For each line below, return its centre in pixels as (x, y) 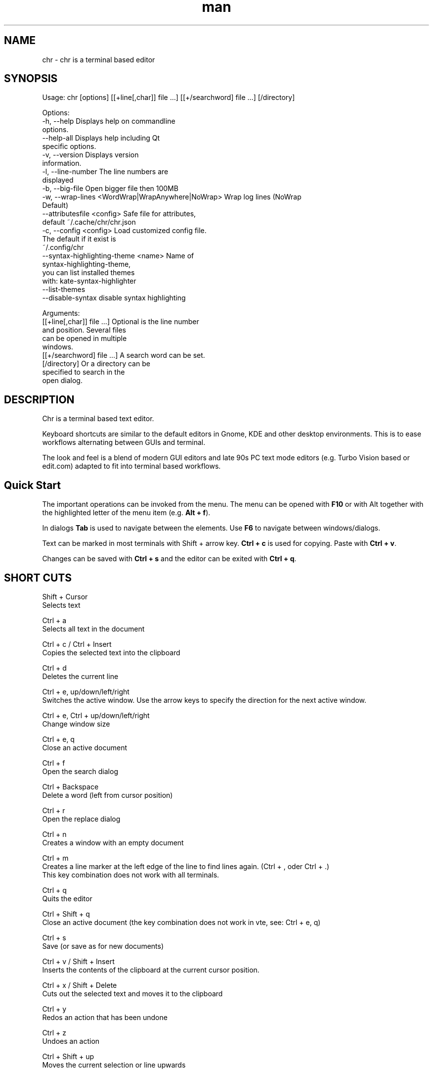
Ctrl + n (54, 834)
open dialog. (62, 381)
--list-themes (64, 290)
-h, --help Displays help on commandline (109, 121)
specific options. (69, 146)
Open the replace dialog (81, 819)
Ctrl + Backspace (70, 786)
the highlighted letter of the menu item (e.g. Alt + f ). (126, 513)
